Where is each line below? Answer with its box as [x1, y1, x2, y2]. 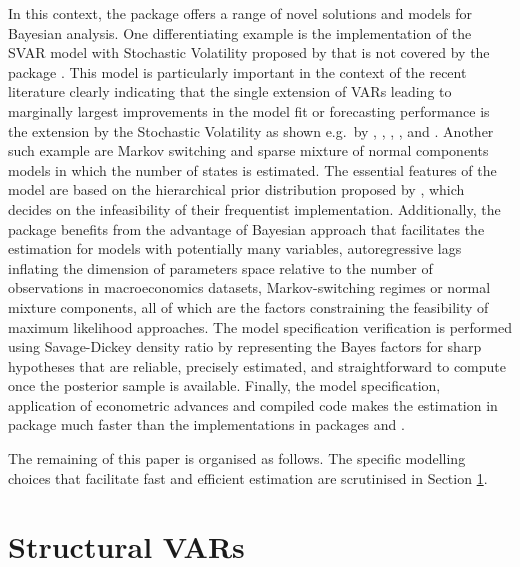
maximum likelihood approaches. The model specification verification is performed [8, 316, 513, 337]
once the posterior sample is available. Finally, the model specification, [8, 375, 441, 396]
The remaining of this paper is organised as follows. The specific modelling [8, 448, 466, 469]
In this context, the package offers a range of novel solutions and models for [8, 3, 473, 23]
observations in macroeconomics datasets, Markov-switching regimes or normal [8, 277, 491, 298]
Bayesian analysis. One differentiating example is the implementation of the [8, 22, 472, 43]
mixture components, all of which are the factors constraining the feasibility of [8, 296, 489, 317]
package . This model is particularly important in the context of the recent [8, 61, 467, 82]
